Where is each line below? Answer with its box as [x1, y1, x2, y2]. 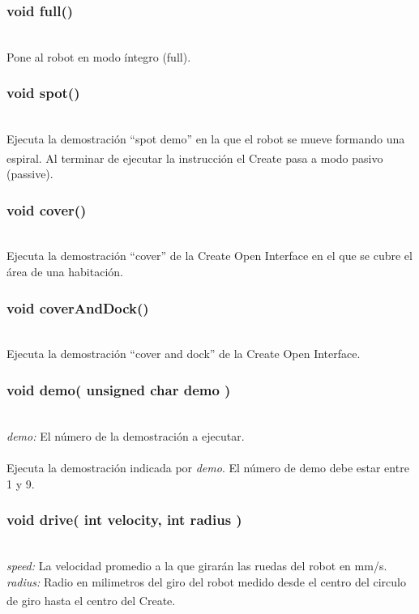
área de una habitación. [6, 263, 123, 280]
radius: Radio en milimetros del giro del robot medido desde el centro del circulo [6, 573, 406, 590]
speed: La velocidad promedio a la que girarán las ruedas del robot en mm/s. [6, 557, 387, 574]
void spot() [6, 83, 80, 103]
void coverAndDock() [6, 297, 149, 318]
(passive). [6, 165, 53, 182]
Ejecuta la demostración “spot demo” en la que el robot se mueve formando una [6, 130, 405, 147]
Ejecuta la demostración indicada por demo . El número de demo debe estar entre [6, 459, 409, 476]
